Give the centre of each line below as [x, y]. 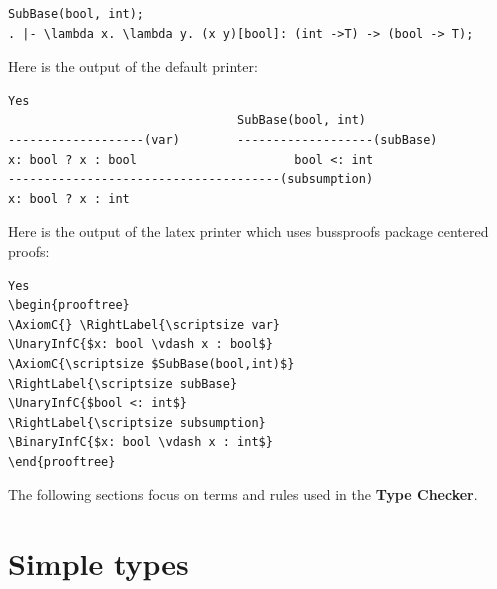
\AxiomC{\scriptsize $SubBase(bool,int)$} [151, 363]
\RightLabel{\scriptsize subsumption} [137, 422]
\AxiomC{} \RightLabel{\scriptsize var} [144, 324]
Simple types [98, 563]
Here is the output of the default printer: [133, 66]
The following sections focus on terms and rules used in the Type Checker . [243, 494]
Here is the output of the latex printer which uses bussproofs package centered [248, 231]
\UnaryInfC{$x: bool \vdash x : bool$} [140, 344]
